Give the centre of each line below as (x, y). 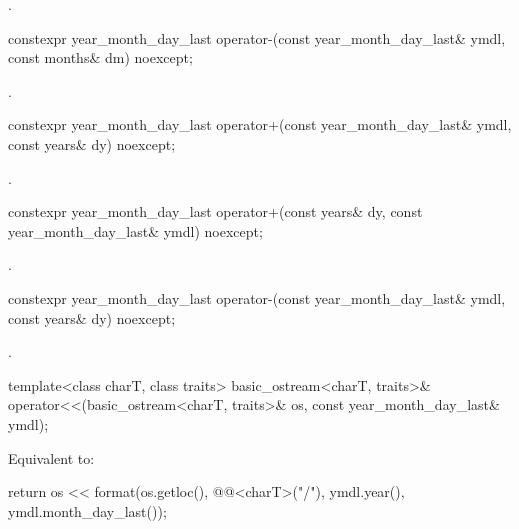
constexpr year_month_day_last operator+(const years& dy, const (215, 211)
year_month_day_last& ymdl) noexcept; (135, 230)
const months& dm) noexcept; (100, 57)
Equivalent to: (51, 457)
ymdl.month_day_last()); (87, 510)
